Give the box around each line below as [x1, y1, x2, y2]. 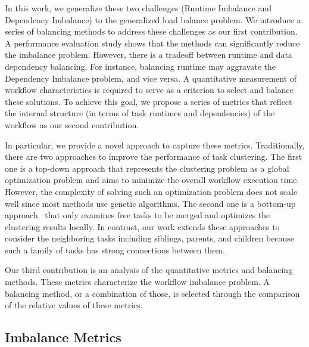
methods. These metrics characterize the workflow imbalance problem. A [5, 275, 270, 288]
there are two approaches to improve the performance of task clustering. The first [5, 150, 302, 163]
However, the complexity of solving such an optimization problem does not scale [5, 185, 298, 197]
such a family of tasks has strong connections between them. [5, 243, 225, 256]
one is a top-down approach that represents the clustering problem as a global [5, 162, 289, 174]
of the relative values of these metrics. [5, 299, 143, 311]
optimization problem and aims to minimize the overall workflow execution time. [5, 173, 299, 186]
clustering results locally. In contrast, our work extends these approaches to [5, 220, 280, 233]
